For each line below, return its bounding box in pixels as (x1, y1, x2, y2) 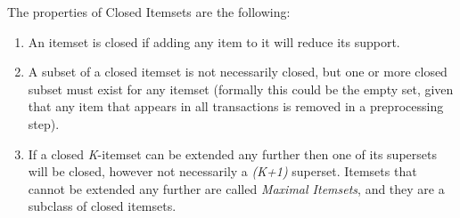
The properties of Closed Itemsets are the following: (7, 3, 291, 20)
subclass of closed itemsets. (28, 197, 177, 215)
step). (28, 114, 60, 133)
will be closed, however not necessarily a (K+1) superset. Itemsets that (28, 162, 417, 181)
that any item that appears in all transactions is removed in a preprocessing (28, 97, 444, 116)
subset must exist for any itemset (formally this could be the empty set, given (28, 79, 454, 98)
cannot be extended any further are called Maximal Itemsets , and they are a (28, 179, 445, 198)
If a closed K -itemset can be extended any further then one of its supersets (28, 144, 437, 163)
